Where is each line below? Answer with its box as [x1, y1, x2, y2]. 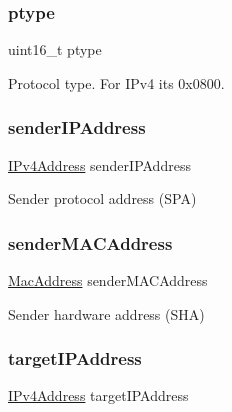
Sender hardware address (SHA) [8, 303, 205, 324]
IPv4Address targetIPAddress [8, 385, 189, 406]
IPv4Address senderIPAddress [8, 154, 191, 175]
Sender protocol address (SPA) [8, 188, 197, 209]
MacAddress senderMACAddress [8, 270, 208, 291]
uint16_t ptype [8, 39, 102, 60]
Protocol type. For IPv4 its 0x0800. [8, 72, 225, 93]
